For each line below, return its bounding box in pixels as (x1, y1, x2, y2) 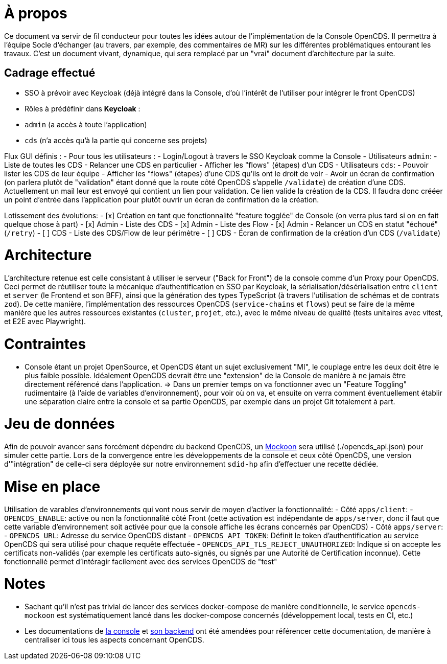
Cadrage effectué (4, 66, 96, 80)
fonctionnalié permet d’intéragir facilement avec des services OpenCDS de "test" (4, 557, 277, 566)
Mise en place (4, 477, 101, 495)
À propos (4, 5, 67, 22)
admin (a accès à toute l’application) (25, 120, 147, 129)
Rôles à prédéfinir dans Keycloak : (25, 104, 140, 113)
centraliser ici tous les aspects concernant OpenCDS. (25, 635, 204, 645)
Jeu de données (4, 415, 115, 433)
